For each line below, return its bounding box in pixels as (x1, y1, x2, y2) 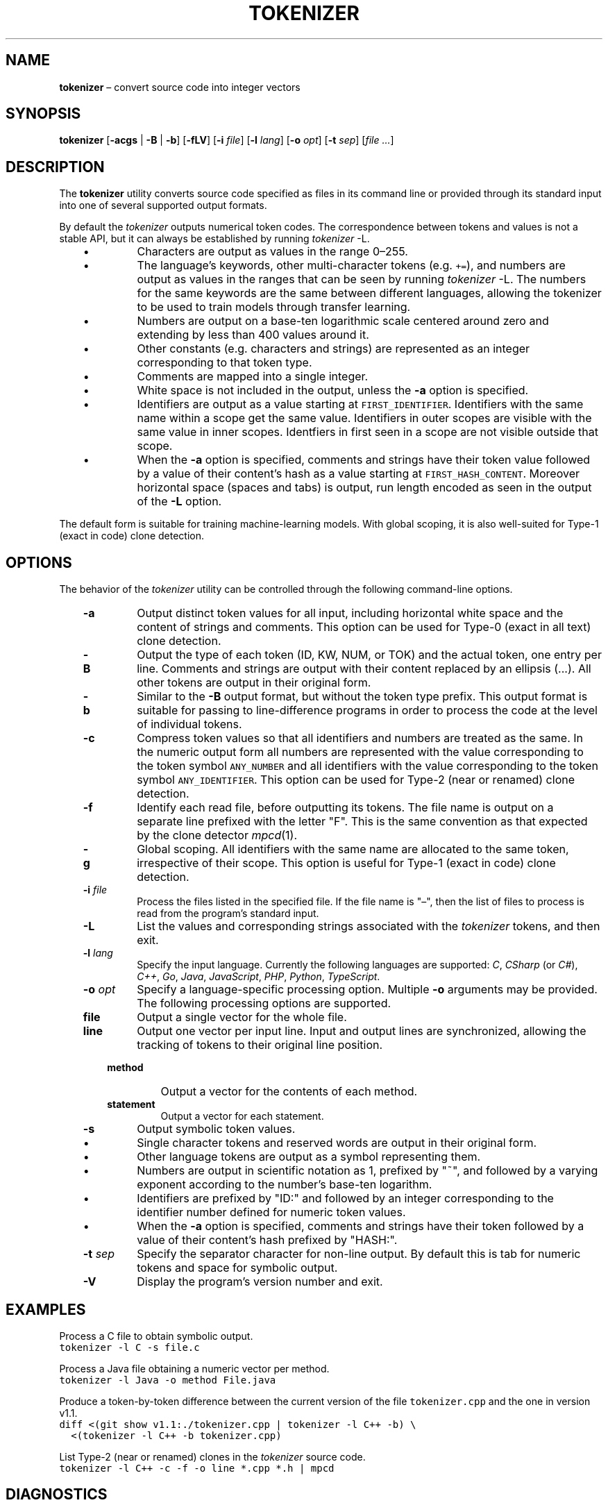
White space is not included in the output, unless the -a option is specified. (137, 383, 529, 398)
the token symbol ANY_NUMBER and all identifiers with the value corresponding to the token (137, 759, 598, 773)
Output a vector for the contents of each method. (160, 1084, 418, 1099)
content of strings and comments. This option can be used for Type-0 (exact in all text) (137, 620, 591, 634)
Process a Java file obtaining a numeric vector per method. (59, 1362, 330, 1374)
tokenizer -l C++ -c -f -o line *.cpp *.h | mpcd (59, 1462, 335, 1474)
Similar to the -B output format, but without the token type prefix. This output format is (137, 689, 588, 704)
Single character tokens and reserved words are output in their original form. (137, 1136, 537, 1150)
